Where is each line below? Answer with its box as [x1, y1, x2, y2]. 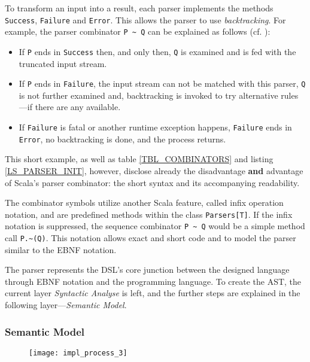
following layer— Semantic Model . [5, 299, 127, 311]
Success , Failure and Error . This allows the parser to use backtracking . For [5, 13, 286, 26]
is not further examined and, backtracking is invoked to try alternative [19, 89, 278, 101]
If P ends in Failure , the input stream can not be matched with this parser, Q [19, 77, 306, 90]
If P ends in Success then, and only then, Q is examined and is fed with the [19, 45, 296, 57]
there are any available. [35, 101, 121, 113]
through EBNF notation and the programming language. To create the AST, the [5, 275, 302, 287]
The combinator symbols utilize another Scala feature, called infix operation [5, 196, 284, 209]
